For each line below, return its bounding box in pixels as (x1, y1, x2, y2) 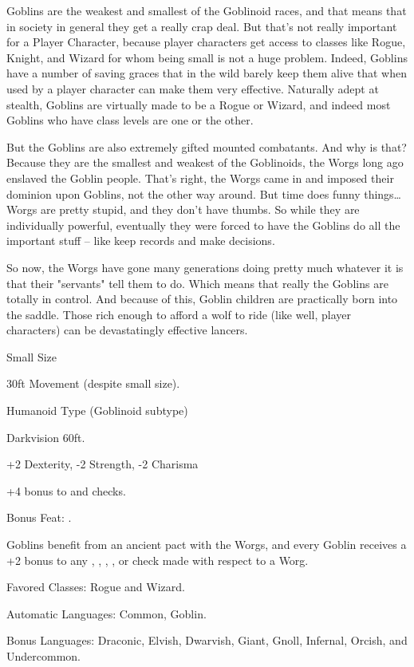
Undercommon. (6, 648, 81, 664)
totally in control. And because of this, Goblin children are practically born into (6, 290, 398, 307)
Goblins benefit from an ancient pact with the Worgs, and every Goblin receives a (6, 536, 407, 553)
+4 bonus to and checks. (6, 482, 126, 499)
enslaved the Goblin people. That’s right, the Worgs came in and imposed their (6, 169, 394, 186)
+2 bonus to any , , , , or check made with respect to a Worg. (6, 551, 309, 568)
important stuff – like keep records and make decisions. (6, 232, 275, 249)
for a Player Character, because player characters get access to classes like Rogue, (6, 34, 406, 50)
